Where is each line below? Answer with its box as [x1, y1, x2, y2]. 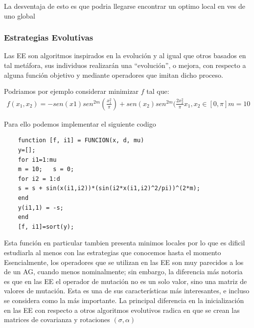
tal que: [146, 86, 169, 96]
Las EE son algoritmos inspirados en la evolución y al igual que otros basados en [4, 50, 246, 61]
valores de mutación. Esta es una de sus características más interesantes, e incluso [4, 285, 250, 296]
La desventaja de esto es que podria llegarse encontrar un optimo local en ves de [4, 1, 246, 11]
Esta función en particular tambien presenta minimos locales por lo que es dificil [4, 238, 245, 248]
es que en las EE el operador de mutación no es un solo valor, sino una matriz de [4, 276, 247, 286]
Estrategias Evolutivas [4, 31, 93, 44]
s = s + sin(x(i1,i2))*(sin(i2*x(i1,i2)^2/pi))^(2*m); [18, 185, 200, 192]
